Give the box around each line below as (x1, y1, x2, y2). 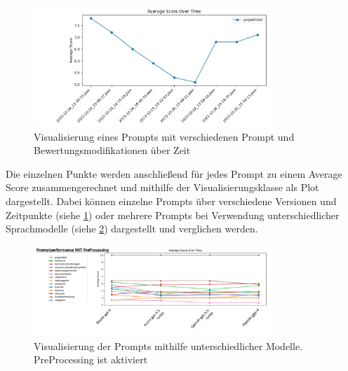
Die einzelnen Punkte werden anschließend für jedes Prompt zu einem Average (6, 166, 342, 181)
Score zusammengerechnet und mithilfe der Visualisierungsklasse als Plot (6, 180, 319, 195)
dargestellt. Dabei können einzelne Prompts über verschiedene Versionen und (6, 193, 337, 208)
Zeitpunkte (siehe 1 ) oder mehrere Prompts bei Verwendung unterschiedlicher (6, 207, 340, 222)
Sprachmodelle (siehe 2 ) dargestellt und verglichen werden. (6, 221, 258, 236)
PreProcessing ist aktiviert (34, 352, 148, 367)
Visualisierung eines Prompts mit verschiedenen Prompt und (34, 129, 295, 143)
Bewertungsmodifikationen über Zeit (34, 143, 191, 157)
